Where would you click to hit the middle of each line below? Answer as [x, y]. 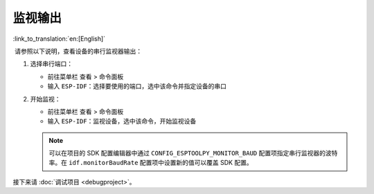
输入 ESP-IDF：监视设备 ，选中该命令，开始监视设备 [122, 122]
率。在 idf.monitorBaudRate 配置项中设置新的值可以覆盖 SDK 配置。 [151, 163]
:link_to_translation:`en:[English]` [59, 39]
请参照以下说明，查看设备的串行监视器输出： [78, 51]
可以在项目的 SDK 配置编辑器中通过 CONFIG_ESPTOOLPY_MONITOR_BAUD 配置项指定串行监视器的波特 [193, 153]
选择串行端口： [51, 64]
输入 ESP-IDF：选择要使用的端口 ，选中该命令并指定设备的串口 [137, 86]
